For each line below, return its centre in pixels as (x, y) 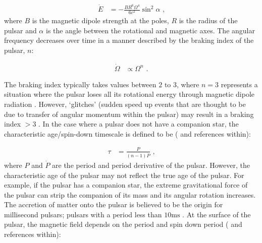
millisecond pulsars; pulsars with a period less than (83, 214)
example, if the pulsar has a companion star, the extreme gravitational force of (126, 185)
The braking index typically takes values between (80, 84)
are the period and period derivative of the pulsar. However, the (151, 165)
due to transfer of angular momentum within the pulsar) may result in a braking (129, 114)
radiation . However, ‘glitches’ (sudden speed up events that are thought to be (125, 104)
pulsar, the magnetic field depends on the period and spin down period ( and (123, 224)
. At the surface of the (217, 214)
